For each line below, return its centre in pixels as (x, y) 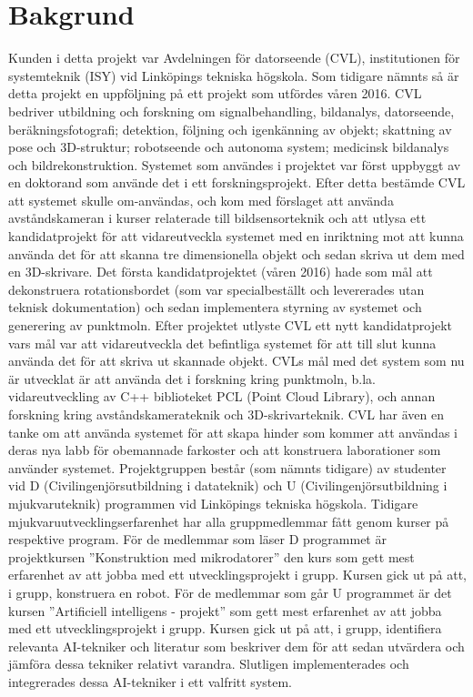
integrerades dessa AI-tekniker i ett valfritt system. (151, 681)
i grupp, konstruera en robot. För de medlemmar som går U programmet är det (230, 592)
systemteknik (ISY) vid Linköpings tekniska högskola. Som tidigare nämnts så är (234, 75)
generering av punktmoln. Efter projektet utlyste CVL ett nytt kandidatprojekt (231, 325)
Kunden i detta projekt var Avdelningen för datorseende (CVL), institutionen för (234, 58)
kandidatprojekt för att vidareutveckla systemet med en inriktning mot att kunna (236, 236)
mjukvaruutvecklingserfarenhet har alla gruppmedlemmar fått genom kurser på (229, 521)
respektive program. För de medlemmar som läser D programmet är (197, 539)
